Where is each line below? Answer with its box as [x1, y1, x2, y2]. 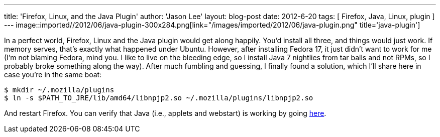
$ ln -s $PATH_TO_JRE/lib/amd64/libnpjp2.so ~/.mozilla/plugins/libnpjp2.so [4, 94, 313, 102]
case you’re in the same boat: [4, 70, 102, 79]
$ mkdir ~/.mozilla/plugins [4, 86, 115, 94]
